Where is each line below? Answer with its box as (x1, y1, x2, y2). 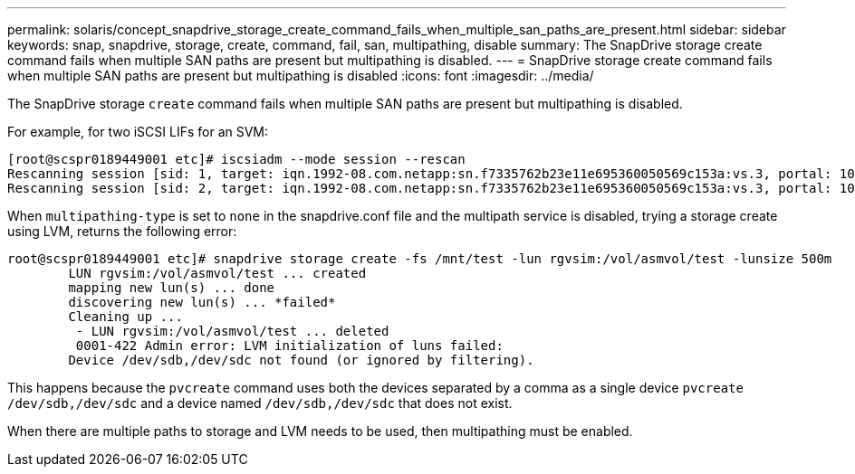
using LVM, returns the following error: (7, 223, 237, 239)
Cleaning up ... (68, 309, 183, 324)
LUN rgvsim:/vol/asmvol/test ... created (68, 266, 367, 280)
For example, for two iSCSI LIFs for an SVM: (7, 124, 269, 139)
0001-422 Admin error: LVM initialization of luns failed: (75, 338, 504, 353)
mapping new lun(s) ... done (68, 280, 275, 295)
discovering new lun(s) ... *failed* (68, 295, 336, 309)
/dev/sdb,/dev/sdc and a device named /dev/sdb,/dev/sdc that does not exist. (7, 395, 513, 411)
